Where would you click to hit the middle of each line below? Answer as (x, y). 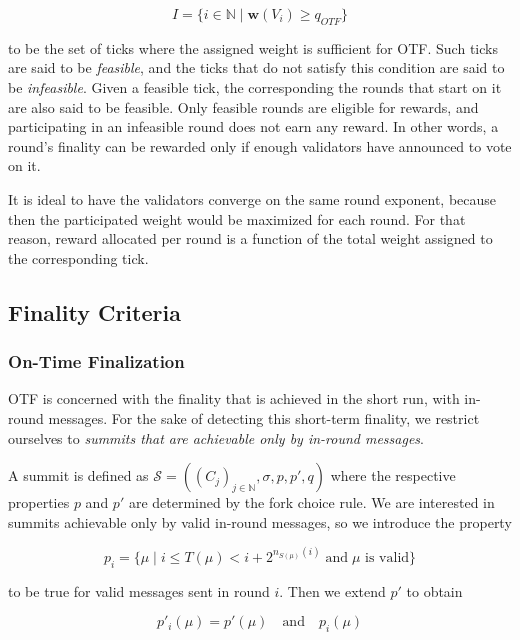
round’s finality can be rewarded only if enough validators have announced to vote (260, 145)
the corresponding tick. (78, 257)
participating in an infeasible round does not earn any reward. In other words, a (253, 126)
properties (39, 502)
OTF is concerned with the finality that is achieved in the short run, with (234, 398)
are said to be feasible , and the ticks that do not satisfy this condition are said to (256, 67)
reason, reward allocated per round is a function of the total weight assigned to (250, 238)
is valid (387, 557)
